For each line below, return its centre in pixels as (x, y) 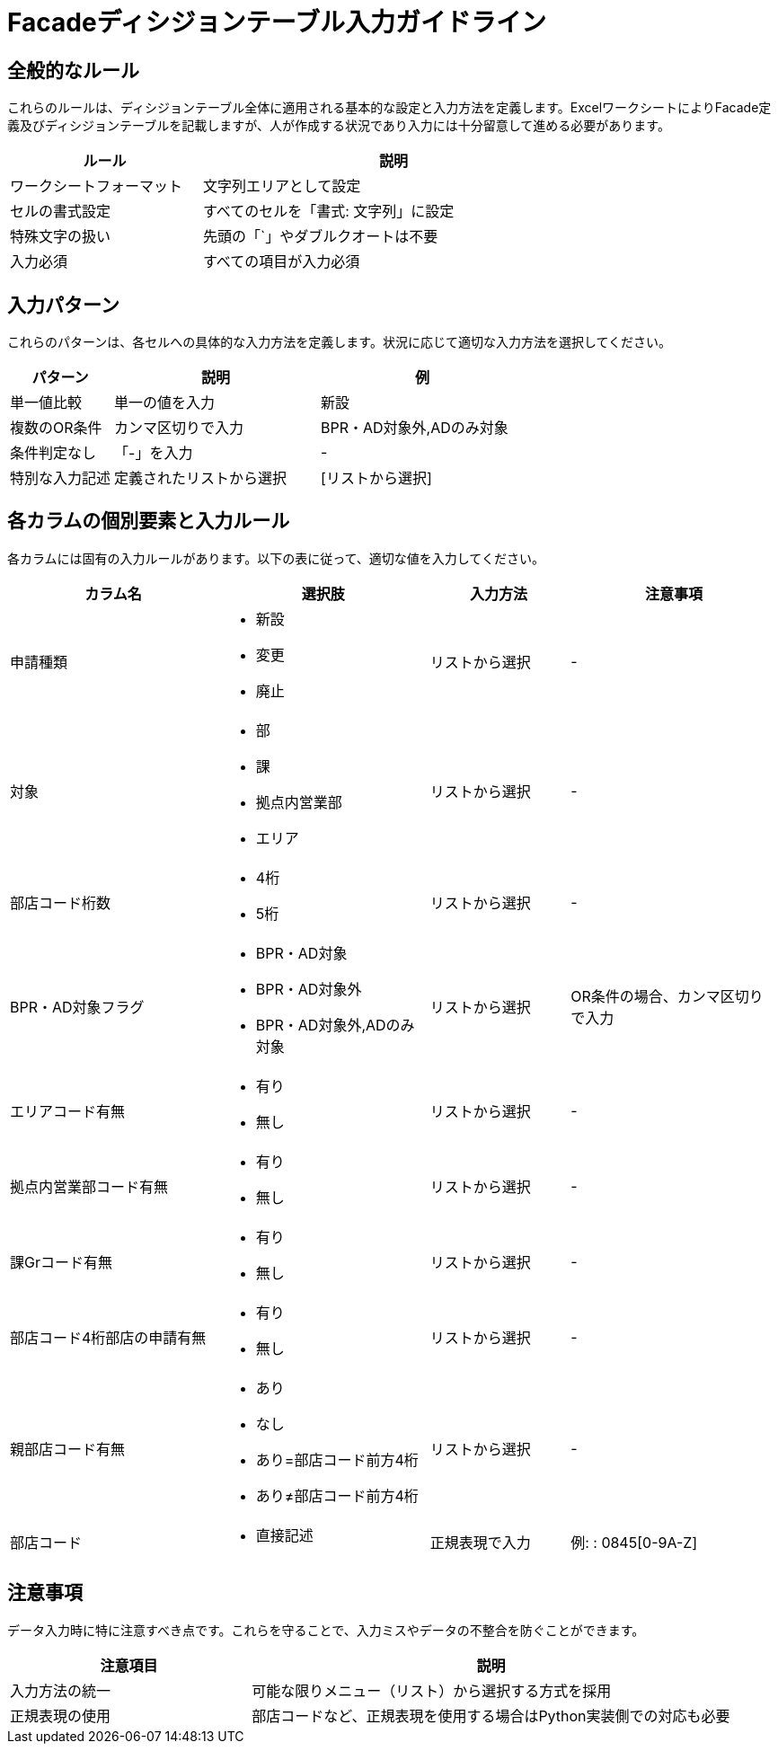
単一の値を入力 (165, 403)
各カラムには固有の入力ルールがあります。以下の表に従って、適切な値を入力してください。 (276, 558)
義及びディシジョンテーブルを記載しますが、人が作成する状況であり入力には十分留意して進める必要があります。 (339, 126)
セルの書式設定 (61, 212)
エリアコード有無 (68, 1111)
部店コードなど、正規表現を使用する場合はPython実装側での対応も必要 (491, 1716)
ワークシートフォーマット (97, 186)
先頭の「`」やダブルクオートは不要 (320, 237)
